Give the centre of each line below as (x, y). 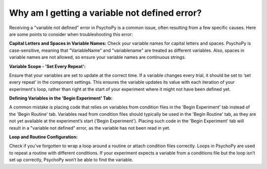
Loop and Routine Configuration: (44, 137)
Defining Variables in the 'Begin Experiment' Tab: (61, 98)
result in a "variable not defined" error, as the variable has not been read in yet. (90, 128)
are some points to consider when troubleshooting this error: (71, 34)
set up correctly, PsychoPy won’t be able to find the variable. (71, 160)
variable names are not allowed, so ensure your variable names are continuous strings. (98, 57)
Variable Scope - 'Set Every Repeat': (47, 66)
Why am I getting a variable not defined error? (106, 13)
